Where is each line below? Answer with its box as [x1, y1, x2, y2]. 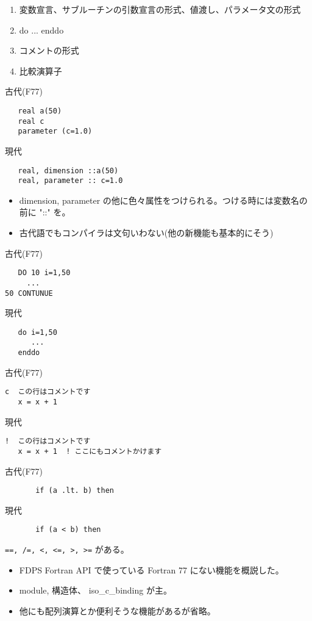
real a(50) [18, 106, 62, 115]
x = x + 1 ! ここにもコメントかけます [18, 447, 162, 456]
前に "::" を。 [19, 206, 71, 218]
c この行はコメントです [5, 387, 91, 397]
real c [18, 117, 44, 126]
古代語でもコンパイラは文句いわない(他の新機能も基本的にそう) [19, 226, 274, 239]
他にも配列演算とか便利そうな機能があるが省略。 [19, 604, 216, 617]
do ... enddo [19, 23, 64, 36]
